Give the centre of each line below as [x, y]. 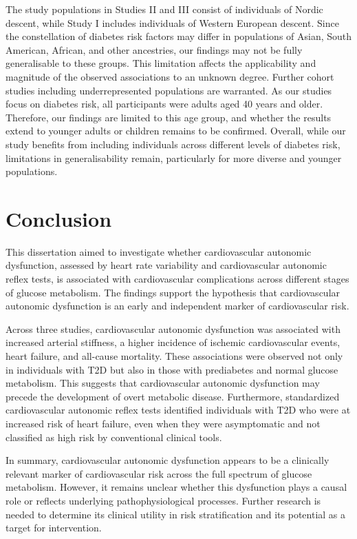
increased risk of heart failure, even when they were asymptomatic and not [163, 423]
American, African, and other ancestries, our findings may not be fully [154, 49]
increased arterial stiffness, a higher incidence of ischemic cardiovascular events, [173, 342]
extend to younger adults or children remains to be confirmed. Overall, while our [176, 131]
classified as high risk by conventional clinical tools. [114, 437]
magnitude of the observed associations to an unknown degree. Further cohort [170, 76]
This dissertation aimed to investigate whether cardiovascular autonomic [159, 251]
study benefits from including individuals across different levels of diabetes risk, [173, 144]
